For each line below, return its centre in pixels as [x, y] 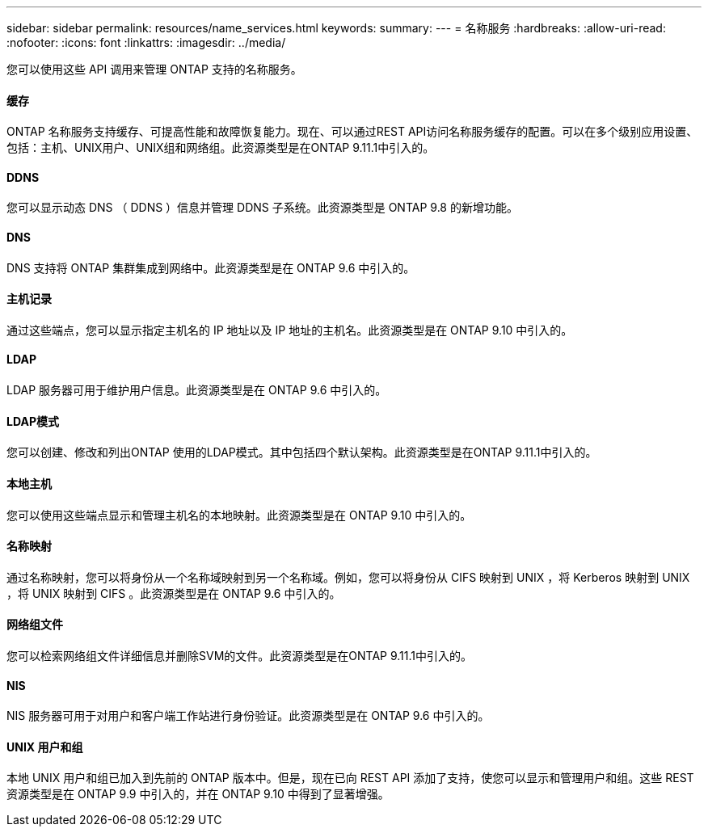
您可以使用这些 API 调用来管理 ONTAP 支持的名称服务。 [154, 69]
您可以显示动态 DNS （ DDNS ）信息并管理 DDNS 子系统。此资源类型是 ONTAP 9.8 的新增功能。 [262, 208]
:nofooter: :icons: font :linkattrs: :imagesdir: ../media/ [146, 42]
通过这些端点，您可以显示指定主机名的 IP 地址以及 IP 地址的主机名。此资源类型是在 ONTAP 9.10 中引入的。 [290, 330]
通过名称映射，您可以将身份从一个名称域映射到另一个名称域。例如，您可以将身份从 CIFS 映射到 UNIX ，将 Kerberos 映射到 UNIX [348, 577]
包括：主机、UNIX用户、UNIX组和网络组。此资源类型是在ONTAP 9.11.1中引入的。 [221, 148]
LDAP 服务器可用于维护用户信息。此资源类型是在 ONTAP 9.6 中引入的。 [197, 390]
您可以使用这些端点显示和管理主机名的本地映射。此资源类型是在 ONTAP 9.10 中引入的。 [239, 515]
